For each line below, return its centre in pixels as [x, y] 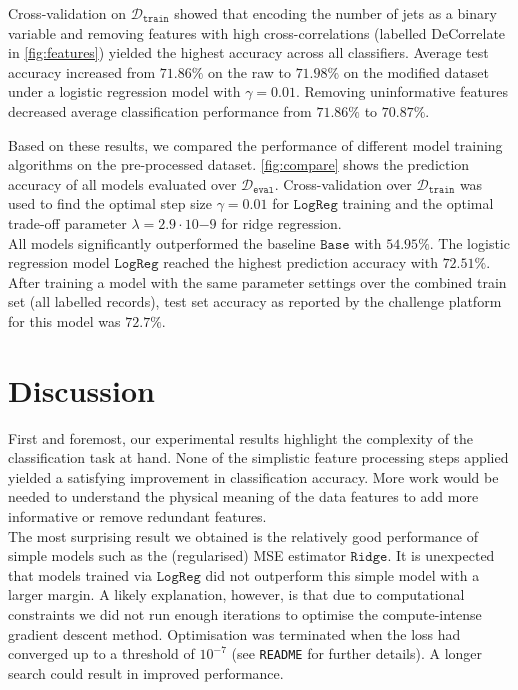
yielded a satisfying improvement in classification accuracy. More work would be [253, 476]
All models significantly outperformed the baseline [162, 242]
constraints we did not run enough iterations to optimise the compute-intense [245, 613]
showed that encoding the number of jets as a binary [335, 13]
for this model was [64, 320]
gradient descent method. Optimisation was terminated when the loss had [234, 633]
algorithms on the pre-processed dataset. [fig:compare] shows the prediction [239, 164]
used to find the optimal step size [110, 203]
